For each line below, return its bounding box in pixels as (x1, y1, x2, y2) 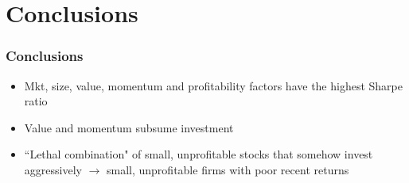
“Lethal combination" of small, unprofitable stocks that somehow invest (24, 146, 373, 162)
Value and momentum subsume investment (24, 119, 234, 135)
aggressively (24, 161, 82, 177)
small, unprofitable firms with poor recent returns (106, 161, 349, 177)
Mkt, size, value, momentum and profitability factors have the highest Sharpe (24, 77, 403, 93)
